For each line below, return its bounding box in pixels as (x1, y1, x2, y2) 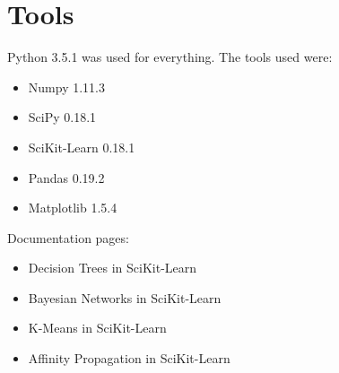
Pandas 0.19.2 (28, 168, 105, 186)
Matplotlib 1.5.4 (28, 198, 117, 217)
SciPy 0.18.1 (28, 108, 97, 126)
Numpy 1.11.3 (28, 77, 105, 96)
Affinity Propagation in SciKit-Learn (28, 349, 230, 368)
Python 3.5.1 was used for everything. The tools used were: (7, 48, 333, 66)
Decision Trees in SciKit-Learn (28, 258, 197, 277)
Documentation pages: (7, 228, 129, 247)
